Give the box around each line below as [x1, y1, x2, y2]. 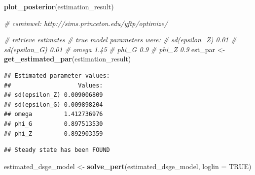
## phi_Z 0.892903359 [4, 130, 103, 137]
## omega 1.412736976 [4, 111, 103, 118]
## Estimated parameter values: [4, 72, 110, 79]
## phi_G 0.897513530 [4, 120, 103, 127]
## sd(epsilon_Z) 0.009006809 [4, 91, 103, 99]
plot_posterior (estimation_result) [4, 1, 114, 11]
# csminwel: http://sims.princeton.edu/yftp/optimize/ [4, 18, 168, 28]
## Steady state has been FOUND [4, 146, 110, 154]
